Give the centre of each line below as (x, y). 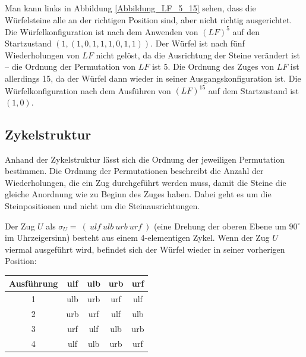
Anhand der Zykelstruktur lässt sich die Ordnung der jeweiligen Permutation (145, 159)
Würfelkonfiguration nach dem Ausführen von (88, 90)
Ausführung (34, 283)
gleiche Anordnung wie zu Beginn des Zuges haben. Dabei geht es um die (138, 194)
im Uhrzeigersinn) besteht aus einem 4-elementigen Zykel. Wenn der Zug (137, 238)
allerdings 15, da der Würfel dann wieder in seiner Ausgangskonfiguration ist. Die (153, 78)
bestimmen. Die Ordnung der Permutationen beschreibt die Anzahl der (134, 171)
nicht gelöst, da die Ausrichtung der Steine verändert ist (198, 55)
